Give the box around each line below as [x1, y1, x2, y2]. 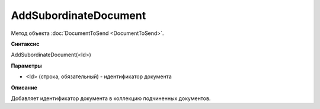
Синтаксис [11, 40, 40, 47]
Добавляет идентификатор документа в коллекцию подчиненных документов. [11, 95, 211, 102]
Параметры [11, 62, 42, 69]
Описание [11, 84, 38, 91]
